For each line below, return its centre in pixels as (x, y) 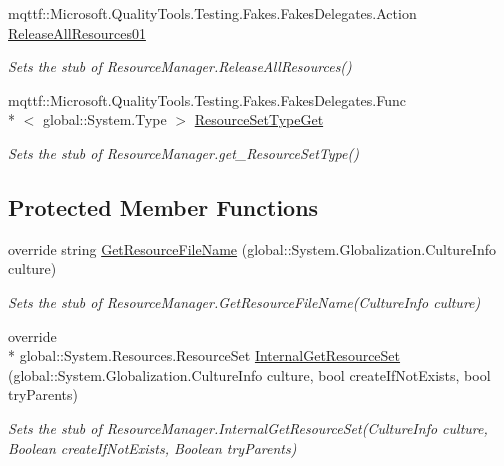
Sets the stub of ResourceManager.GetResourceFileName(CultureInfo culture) (244, 301)
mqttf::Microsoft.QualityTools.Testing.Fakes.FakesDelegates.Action (212, 13)
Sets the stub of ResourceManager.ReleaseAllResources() (180, 66)
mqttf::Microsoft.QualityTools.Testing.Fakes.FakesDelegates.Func (207, 99)
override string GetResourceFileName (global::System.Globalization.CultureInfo (252, 248)
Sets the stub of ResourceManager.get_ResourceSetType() (183, 152)
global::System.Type (104, 119)
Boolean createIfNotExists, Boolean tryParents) (152, 447)
